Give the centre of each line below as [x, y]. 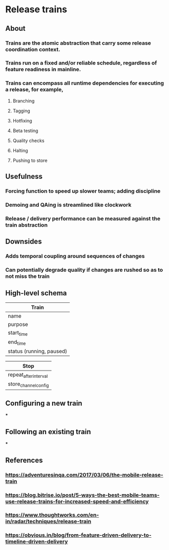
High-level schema [36, 293]
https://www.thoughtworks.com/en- [52, 515]
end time [17, 342]
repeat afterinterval [28, 375]
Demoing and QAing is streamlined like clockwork [68, 205]
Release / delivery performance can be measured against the [83, 218]
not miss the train [28, 276]
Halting [20, 150]
